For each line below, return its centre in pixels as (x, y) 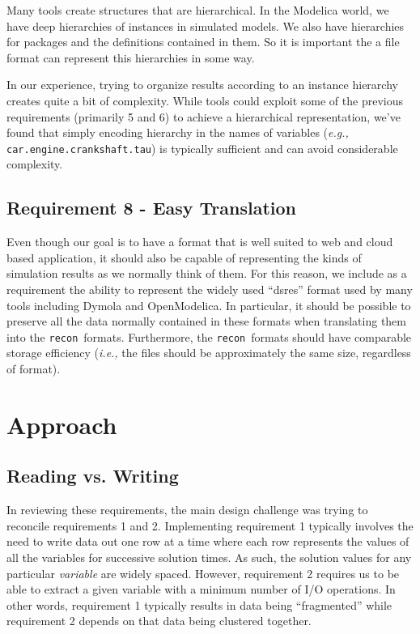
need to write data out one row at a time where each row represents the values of (208, 541)
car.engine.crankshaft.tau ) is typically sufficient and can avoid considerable (202, 148)
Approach (62, 424)
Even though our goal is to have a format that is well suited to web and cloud (200, 242)
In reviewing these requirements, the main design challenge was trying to (187, 510)
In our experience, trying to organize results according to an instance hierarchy (202, 85)
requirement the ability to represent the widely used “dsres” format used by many (210, 289)
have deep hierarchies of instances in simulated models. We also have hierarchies (206, 26)
